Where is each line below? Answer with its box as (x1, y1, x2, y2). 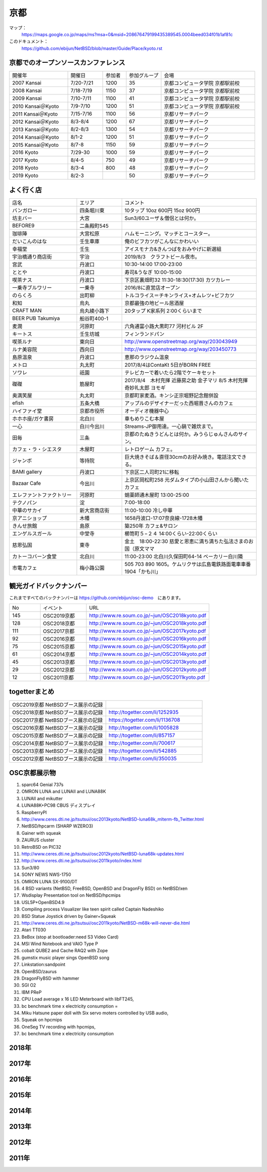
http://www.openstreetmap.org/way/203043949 (124, 338, 237, 345)
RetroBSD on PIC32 (21, 844, 61, 850)
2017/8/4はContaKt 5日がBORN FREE (124, 361, 211, 368)
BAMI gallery (12, 469, 42, 476)
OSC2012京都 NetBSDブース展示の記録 (12, 755, 103, 762)
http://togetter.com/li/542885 (108, 747, 177, 754)
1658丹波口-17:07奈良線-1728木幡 (124, 515, 203, 521)
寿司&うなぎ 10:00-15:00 (124, 269, 182, 276)
